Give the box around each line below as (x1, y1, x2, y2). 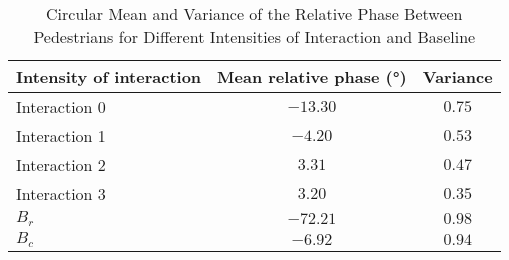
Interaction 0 (16, 95, 106, 118)
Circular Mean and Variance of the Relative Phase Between (46, 2, 463, 25)
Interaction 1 (16, 124, 106, 147)
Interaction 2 (16, 153, 106, 176)
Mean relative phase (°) (217, 65, 407, 88)
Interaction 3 (16, 182, 106, 205)
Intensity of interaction (16, 65, 202, 88)
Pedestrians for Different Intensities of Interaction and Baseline (33, 25, 476, 48)
